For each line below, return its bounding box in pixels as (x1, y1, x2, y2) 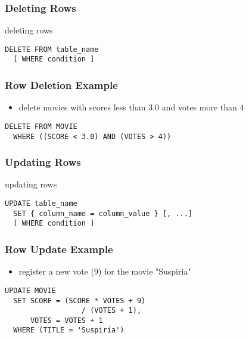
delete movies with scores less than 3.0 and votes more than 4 (18, 101, 244, 113)
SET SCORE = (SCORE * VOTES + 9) (13, 296, 146, 305)
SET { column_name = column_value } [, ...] (13, 209, 192, 218)
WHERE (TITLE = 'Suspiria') (13, 326, 125, 335)
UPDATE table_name (5, 199, 77, 208)
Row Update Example (5, 241, 113, 256)
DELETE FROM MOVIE (5, 122, 77, 131)
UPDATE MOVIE (5, 286, 56, 295)
